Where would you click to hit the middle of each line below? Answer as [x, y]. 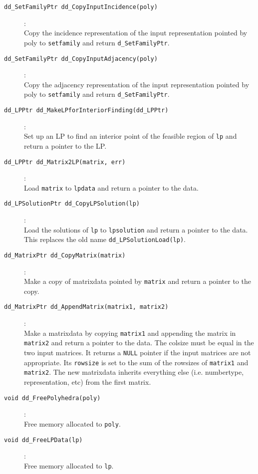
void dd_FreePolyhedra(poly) [52, 398]
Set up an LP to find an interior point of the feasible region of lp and [130, 136]
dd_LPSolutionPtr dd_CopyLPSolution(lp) [72, 204]
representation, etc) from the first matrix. [88, 382]
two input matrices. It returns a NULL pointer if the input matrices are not [137, 353]
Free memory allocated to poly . [72, 423]
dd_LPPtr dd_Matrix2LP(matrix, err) [65, 162]
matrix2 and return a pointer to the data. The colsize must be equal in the [139, 343]
